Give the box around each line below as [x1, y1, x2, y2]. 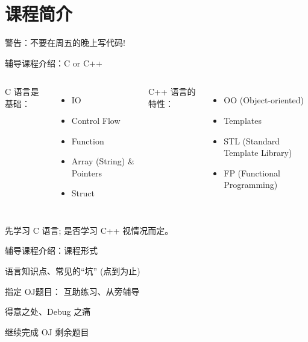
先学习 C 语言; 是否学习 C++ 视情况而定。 [5, 224, 174, 236]
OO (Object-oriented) [224, 94, 304, 106]
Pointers [71, 166, 102, 179]
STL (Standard [224, 134, 280, 147]
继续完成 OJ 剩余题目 [5, 325, 89, 338]
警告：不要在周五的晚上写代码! [5, 36, 125, 49]
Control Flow [71, 114, 121, 126]
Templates [224, 114, 262, 126]
